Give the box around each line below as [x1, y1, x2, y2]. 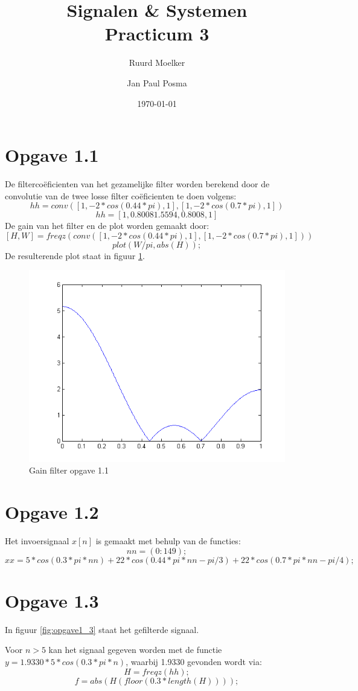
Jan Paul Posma [127, 76, 187, 89]
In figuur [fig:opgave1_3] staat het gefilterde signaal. [5, 623, 199, 635]
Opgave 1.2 [5, 500, 99, 524]
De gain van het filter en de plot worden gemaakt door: [5, 219, 209, 232]
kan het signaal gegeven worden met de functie [48, 643, 222, 656]
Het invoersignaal [5, 535, 69, 547]
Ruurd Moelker [129, 56, 185, 69]
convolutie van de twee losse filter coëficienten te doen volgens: [5, 189, 237, 202]
